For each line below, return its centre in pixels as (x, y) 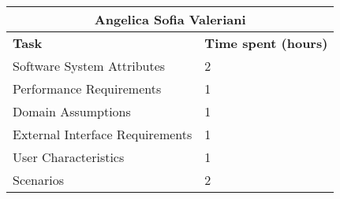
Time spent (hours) (266, 43)
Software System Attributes (89, 66)
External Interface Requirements (103, 134)
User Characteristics (69, 157)
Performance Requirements (87, 88)
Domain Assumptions (72, 111)
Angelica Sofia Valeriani (170, 19)
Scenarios (39, 180)
